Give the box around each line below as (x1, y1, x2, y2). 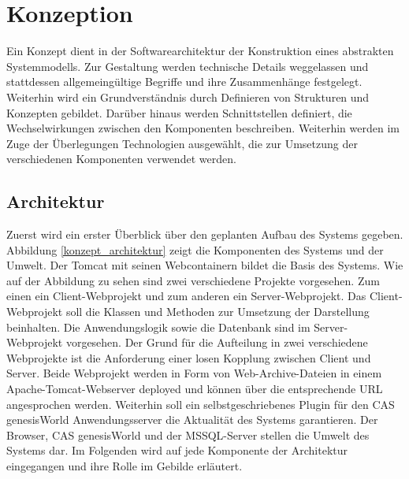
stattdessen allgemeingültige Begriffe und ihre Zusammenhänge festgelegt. (6, 73, 363, 90)
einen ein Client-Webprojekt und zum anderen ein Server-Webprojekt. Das (6, 288, 366, 304)
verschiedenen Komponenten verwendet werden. (6, 150, 236, 167)
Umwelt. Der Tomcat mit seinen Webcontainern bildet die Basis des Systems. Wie (6, 257, 403, 273)
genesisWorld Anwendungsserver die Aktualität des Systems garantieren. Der (6, 411, 378, 428)
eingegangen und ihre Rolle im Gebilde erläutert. (6, 457, 243, 473)
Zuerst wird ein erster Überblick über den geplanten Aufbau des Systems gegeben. (6, 226, 403, 243)
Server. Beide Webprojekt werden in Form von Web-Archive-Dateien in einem (6, 365, 382, 381)
